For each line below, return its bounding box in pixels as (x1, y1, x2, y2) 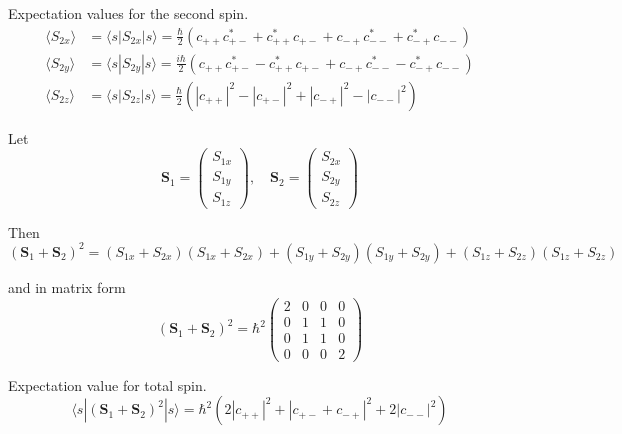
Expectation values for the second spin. (8, 3, 249, 23)
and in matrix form (8, 276, 126, 297)
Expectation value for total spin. (8, 374, 207, 395)
